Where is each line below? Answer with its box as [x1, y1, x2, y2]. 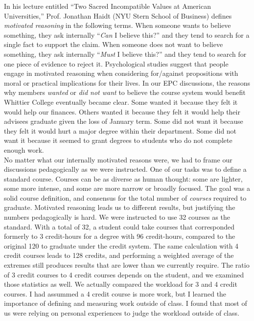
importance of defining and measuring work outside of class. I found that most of [4, 298, 247, 308]
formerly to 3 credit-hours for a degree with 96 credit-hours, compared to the [4, 231, 235, 241]
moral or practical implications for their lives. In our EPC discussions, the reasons [4, 77, 250, 88]
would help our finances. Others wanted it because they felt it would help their [4, 106, 240, 116]
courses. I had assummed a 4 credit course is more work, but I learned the [4, 288, 227, 298]
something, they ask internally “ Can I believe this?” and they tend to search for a [4, 29, 250, 40]
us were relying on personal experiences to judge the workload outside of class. [4, 308, 239, 318]
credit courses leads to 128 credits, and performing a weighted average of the [4, 250, 234, 260]
